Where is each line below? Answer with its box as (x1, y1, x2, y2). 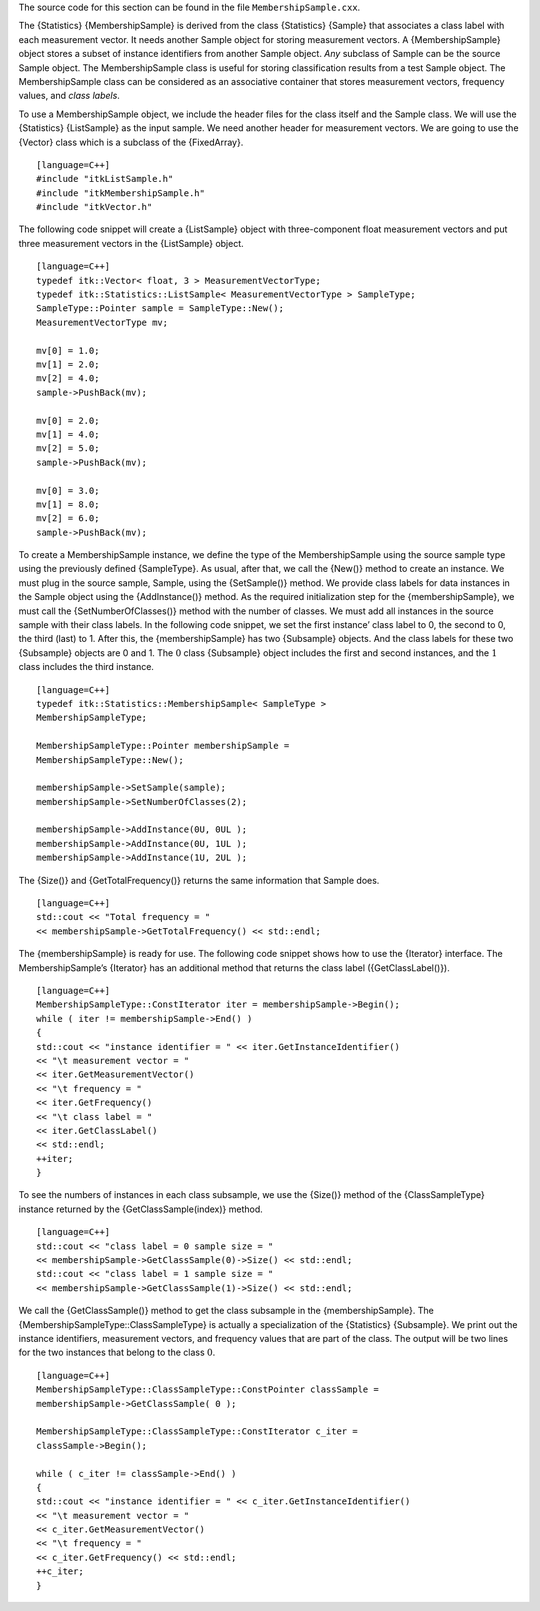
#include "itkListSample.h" (36, 173, 174, 185)
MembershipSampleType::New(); (36, 754, 185, 765)
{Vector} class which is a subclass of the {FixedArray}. (18, 136, 244, 148)
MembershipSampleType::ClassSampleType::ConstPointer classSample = (36, 1384, 379, 1395)
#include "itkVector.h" (36, 201, 153, 213)
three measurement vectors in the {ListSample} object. (18, 237, 244, 249)
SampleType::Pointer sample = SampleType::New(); (36, 303, 285, 314)
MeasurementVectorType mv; (36, 316, 169, 328)
